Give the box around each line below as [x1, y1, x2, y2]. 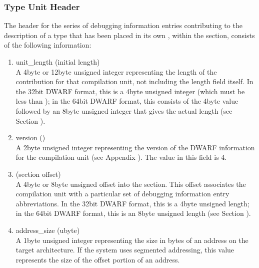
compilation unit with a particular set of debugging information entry [15, 188, 229, 199]
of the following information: [4, 40, 91, 50]
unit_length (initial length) [15, 57, 100, 67]
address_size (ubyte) [15, 224, 80, 235]
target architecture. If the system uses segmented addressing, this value [15, 244, 234, 255]
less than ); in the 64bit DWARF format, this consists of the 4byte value [15, 96, 238, 106]
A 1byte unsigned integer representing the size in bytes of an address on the [15, 234, 248, 245]
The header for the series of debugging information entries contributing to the [4, 20, 242, 31]
